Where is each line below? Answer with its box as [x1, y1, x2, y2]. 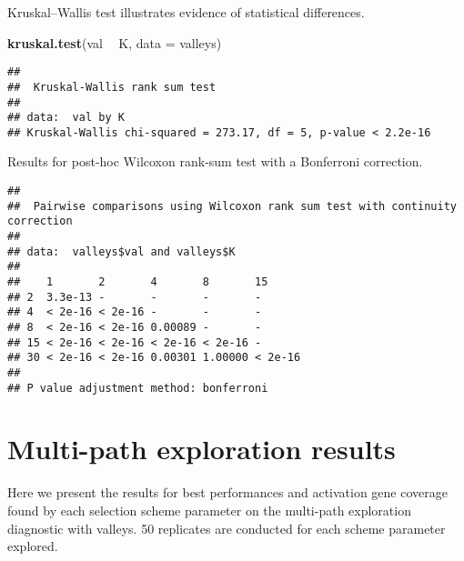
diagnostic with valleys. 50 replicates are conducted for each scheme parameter [7, 518, 446, 537]
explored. [7, 536, 58, 556]
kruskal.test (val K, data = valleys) [7, 33, 222, 52]
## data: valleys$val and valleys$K [7, 245, 236, 258]
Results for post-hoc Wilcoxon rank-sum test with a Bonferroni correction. [7, 152, 423, 171]
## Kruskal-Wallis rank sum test [7, 80, 217, 94]
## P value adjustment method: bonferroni [7, 381, 268, 395]
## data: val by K [7, 111, 125, 125]
